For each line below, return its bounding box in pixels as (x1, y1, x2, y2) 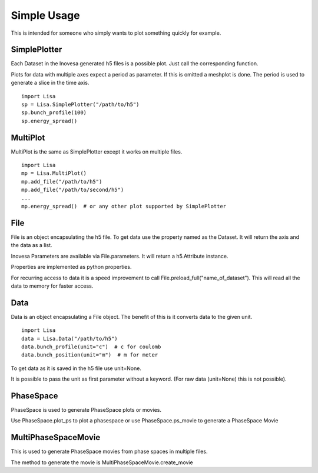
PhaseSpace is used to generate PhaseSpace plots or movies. (11, 407, 162, 414)
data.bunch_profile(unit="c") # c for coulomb (21, 343, 161, 350)
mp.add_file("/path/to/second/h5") (21, 186, 124, 194)
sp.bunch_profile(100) (21, 109, 87, 116)
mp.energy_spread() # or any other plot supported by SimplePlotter (21, 203, 227, 210)
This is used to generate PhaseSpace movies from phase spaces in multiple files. (11, 448, 208, 455)
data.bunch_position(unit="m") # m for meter (21, 352, 158, 358)
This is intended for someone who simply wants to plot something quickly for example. (11, 29, 221, 36)
